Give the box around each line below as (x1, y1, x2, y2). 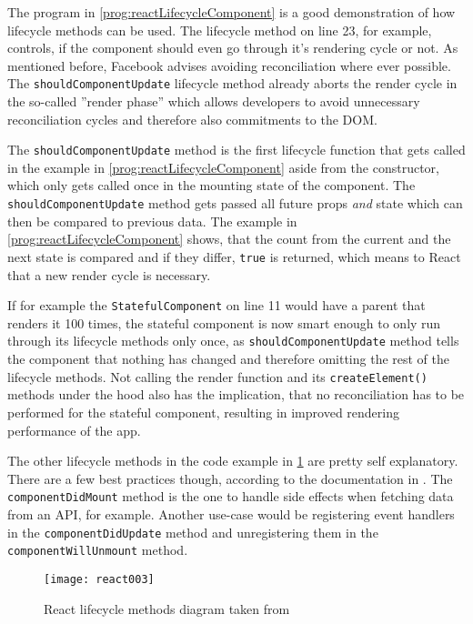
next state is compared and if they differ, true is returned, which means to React (7, 247, 461, 266)
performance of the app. (7, 420, 141, 439)
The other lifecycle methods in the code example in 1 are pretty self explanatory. (7, 451, 458, 470)
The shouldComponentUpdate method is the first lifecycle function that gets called (7, 140, 466, 159)
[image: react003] (44, 572, 155, 586)
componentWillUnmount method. (7, 540, 188, 559)
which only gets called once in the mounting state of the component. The (7, 176, 416, 195)
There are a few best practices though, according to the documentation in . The (7, 468, 453, 488)
